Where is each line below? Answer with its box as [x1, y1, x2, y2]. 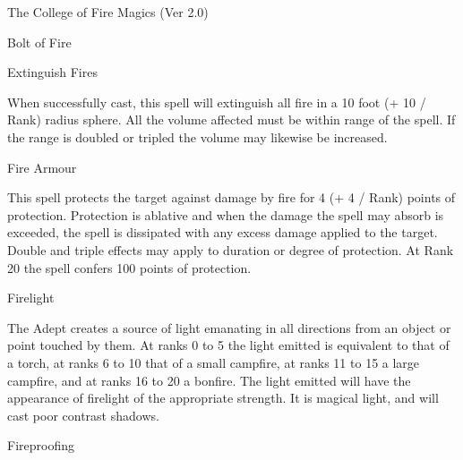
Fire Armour [7, 158, 77, 176]
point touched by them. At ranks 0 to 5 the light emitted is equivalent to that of [7, 336, 450, 354]
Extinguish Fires [7, 63, 98, 81]
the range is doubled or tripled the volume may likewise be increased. [7, 127, 388, 146]
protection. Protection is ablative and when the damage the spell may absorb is [7, 205, 444, 224]
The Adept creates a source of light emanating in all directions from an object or [7, 318, 451, 336]
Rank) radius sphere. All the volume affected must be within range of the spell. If [7, 110, 456, 129]
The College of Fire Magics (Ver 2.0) [7, 3, 209, 21]
